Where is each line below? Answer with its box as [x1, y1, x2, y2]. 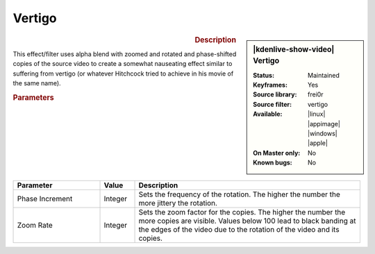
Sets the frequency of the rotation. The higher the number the [138, 189, 340, 199]
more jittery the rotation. [138, 198, 218, 208]
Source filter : [253, 100, 292, 108]
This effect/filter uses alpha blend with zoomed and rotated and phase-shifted [12, 49, 237, 58]
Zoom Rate [17, 220, 53, 230]
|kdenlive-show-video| [253, 44, 335, 54]
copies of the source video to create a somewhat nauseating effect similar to [12, 60, 233, 68]
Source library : [253, 90, 297, 99]
